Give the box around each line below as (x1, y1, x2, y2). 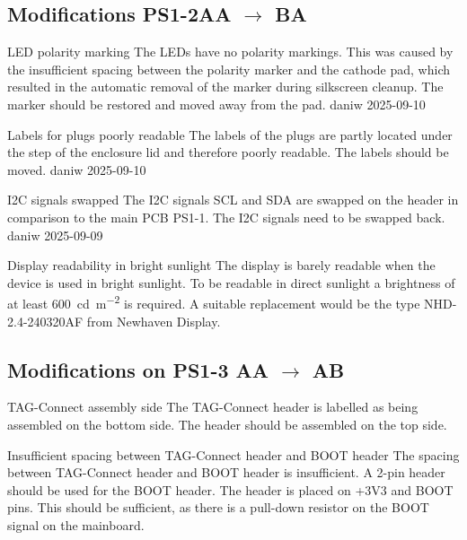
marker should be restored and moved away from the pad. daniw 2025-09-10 (7, 94, 426, 113)
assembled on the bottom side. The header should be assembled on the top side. (7, 414, 447, 433)
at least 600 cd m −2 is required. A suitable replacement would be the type (7, 292, 420, 312)
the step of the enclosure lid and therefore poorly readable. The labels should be (7, 143, 449, 161)
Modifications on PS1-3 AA (7, 355, 269, 383)
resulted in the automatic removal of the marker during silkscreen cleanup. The (7, 77, 444, 96)
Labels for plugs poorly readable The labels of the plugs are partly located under (7, 125, 453, 144)
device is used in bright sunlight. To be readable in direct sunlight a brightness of (7, 273, 455, 292)
